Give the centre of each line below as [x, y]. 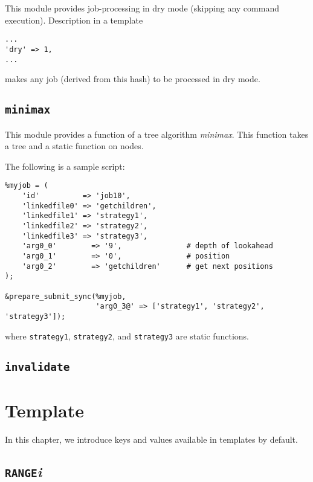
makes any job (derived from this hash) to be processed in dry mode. [133, 79]
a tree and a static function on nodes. [74, 146]
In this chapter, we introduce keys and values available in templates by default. [151, 439]
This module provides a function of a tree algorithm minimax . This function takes [157, 134]
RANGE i [24, 471]
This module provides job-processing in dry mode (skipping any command [142, 8]
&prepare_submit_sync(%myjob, [66, 296]
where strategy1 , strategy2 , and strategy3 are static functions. [127, 336]
